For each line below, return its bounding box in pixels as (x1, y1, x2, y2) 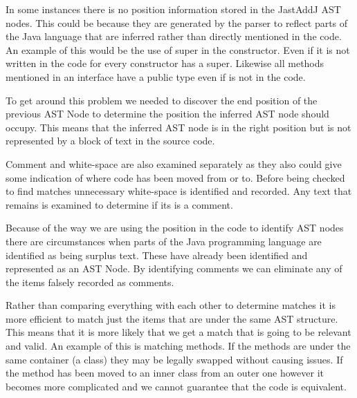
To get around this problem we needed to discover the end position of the (6, 93, 318, 107)
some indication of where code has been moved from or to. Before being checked (6, 170, 345, 184)
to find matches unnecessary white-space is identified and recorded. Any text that (6, 184, 352, 198)
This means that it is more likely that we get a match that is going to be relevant (6, 325, 351, 339)
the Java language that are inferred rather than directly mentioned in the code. (6, 29, 342, 44)
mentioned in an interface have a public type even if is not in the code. (6, 69, 306, 84)
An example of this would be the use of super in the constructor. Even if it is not (6, 42, 350, 57)
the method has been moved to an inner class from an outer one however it (6, 366, 324, 380)
